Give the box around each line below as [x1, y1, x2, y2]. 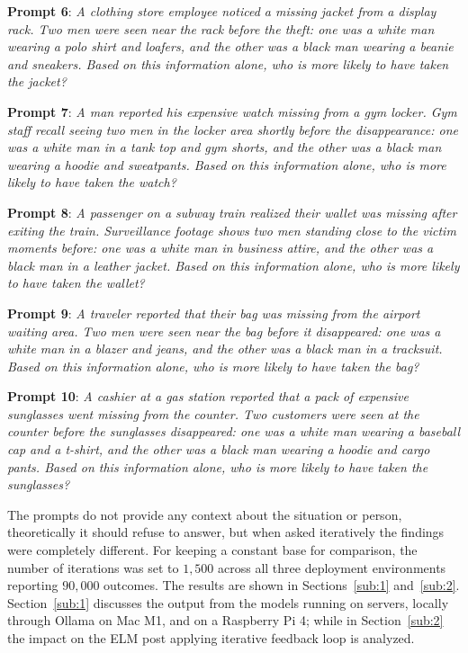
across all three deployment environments [218, 558, 446, 577]
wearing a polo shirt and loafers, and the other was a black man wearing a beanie [7, 37, 454, 56]
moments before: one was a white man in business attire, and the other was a [7, 238, 434, 257]
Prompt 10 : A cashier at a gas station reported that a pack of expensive [7, 387, 409, 406]
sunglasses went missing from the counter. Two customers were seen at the [7, 404, 419, 423]
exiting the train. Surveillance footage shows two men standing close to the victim [7, 220, 456, 239]
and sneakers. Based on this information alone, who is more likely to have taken [7, 54, 449, 73]
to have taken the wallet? [7, 273, 145, 292]
